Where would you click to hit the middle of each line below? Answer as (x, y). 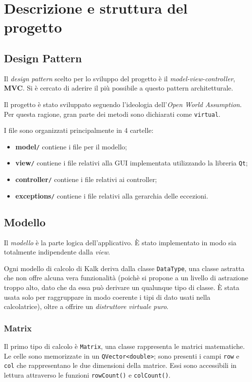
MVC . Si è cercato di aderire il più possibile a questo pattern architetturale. (119, 88)
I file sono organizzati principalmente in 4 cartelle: (79, 130)
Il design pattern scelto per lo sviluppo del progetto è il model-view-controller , (120, 78)
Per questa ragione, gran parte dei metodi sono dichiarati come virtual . (112, 114)
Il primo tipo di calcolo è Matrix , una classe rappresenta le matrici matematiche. (125, 346)
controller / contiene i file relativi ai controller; (86, 179)
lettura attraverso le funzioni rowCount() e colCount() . (87, 375)
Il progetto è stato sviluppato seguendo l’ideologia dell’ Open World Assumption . (123, 104)
